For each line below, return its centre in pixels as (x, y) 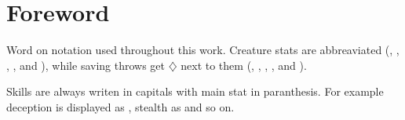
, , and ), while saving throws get (86, 65)
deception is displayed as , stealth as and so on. (120, 106)
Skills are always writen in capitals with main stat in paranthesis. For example (195, 91)
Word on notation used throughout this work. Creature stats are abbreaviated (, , (203, 50)
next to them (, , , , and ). (244, 65)
